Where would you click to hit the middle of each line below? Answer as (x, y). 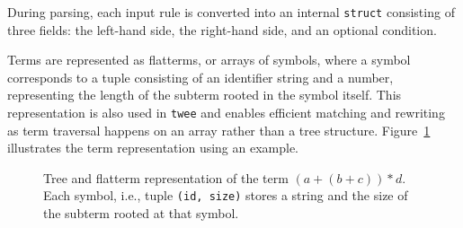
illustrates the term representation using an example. (153, 148)
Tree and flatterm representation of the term (166, 177)
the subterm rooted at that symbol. (141, 213)
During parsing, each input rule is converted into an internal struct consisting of (231, 12)
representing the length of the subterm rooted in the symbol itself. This (205, 95)
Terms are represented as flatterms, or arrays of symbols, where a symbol (209, 60)
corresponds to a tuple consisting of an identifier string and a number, (200, 77)
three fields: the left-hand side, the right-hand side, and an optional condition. (222, 29)
